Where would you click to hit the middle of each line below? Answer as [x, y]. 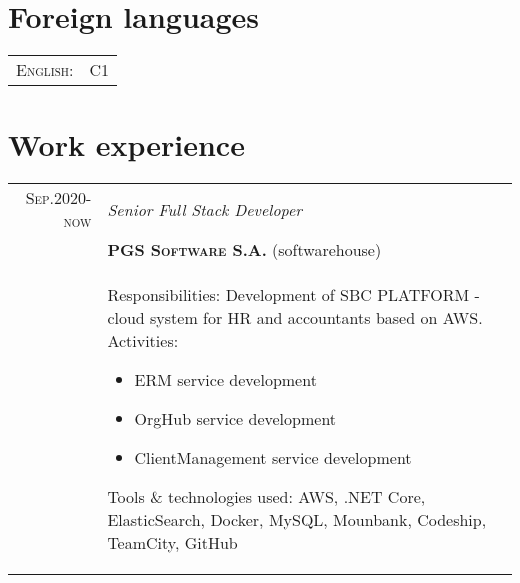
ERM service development [225, 380]
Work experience [126, 144]
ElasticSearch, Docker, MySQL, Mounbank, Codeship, [297, 520]
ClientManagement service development [273, 458]
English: [45, 70]
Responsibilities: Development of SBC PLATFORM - [293, 295]
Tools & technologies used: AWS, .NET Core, [266, 497]
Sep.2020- [58, 198]
